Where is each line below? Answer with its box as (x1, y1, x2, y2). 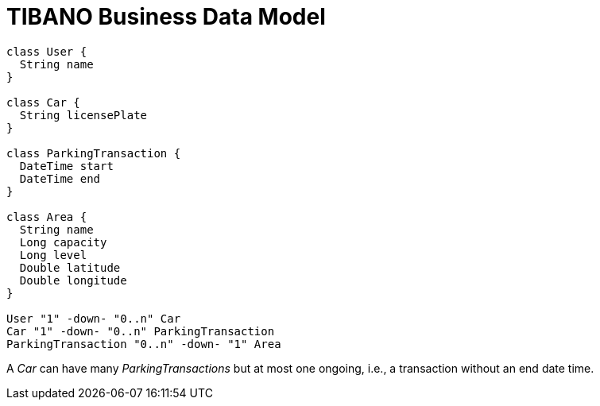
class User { (6, 44, 87, 58)
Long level (19, 248, 87, 261)
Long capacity (19, 235, 107, 249)
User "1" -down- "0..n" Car (6, 311, 181, 325)
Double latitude (19, 261, 121, 274)
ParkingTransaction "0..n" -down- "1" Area (6, 337, 281, 350)
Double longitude (19, 273, 127, 287)
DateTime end (19, 172, 101, 185)
